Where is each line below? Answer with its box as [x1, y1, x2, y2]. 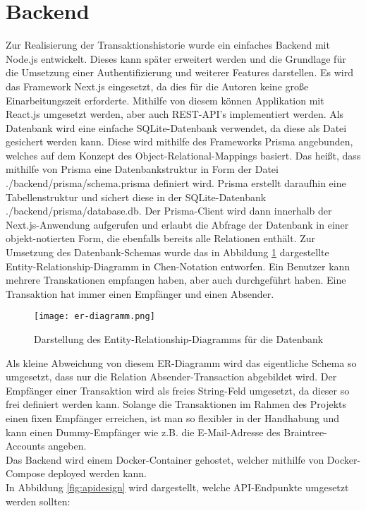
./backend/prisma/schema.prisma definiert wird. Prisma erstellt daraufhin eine [6, 176, 346, 191]
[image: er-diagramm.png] [34, 311, 155, 322]
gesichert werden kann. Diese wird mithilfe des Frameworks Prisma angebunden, [6, 134, 353, 149]
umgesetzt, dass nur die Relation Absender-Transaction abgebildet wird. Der [6, 369, 337, 384]
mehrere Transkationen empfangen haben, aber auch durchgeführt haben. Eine [6, 272, 346, 287]
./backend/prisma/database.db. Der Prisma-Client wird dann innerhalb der [6, 203, 332, 218]
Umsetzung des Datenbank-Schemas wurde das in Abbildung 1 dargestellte [6, 245, 329, 260]
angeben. [48, 438, 87, 453]
